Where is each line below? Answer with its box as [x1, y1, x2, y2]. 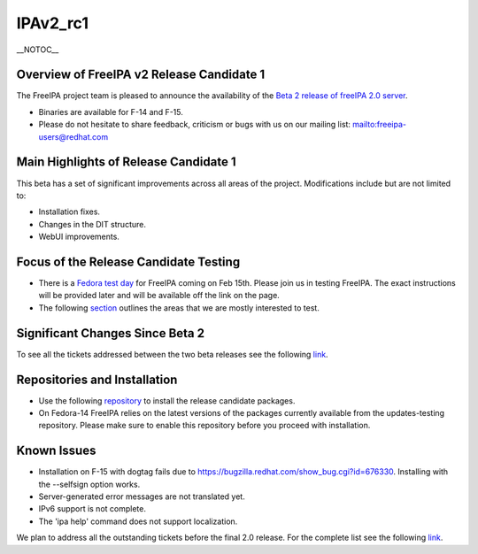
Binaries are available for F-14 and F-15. [38, 106, 183, 117]
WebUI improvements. [38, 231, 119, 242]
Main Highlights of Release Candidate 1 [16, 155, 236, 170]
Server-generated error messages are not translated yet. [38, 491, 245, 502]
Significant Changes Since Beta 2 [16, 326, 205, 341]
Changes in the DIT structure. [38, 219, 146, 229]
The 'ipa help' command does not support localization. [38, 516, 238, 527]
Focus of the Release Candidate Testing [16, 254, 241, 269]
